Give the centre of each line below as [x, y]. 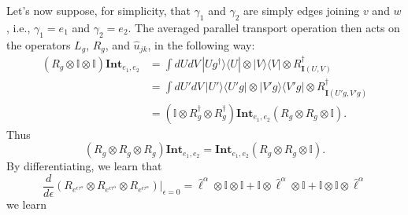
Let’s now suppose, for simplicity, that [98, 10]
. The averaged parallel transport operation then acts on [264, 27]
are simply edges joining [302, 10]
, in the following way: [201, 44]
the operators [39, 44]
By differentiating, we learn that [84, 166]
